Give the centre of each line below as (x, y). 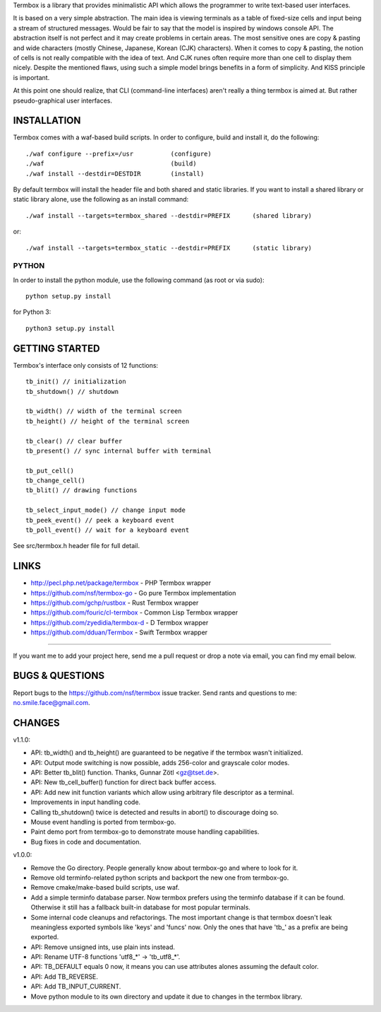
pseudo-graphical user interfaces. (63, 100)
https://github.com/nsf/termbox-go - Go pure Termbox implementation (133, 593)
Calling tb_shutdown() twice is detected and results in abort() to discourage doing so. (155, 812)
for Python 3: (32, 312)
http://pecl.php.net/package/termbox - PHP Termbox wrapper (121, 583)
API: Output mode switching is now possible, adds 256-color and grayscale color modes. (160, 762)
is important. (31, 77)
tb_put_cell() (50, 471)
